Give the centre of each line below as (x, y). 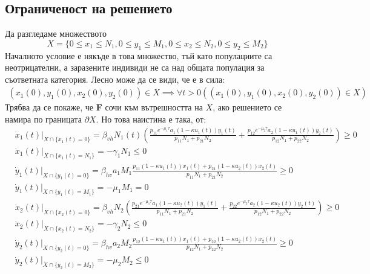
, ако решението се (247, 107)
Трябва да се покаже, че (49, 107)
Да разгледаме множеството (56, 33)
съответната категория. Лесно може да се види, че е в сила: (115, 79)
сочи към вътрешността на (154, 107)
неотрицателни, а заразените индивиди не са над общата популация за (135, 67)
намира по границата (43, 119)
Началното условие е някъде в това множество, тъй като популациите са (139, 55)
